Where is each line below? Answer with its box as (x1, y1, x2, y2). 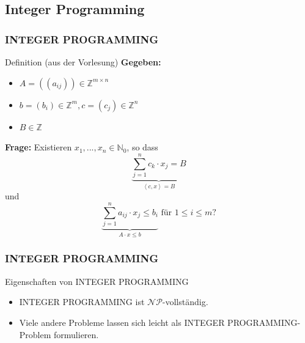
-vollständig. (162, 295, 208, 308)
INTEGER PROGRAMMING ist (19, 295, 145, 308)
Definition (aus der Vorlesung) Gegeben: (5, 56, 161, 68)
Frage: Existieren (5, 141, 72, 153)
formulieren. (54, 328, 99, 341)
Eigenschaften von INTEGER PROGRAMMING (5, 275, 189, 287)
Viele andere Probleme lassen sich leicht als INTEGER (19, 315, 225, 328)
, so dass (127, 141, 158, 153)
